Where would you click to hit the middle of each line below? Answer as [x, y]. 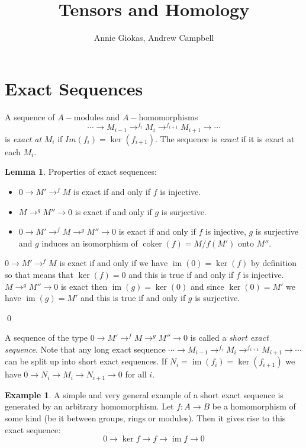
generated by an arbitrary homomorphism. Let [89, 406]
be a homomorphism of [254, 406]
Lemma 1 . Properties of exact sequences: [81, 172]
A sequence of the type [46, 337]
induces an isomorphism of [90, 243]
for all [136, 374]
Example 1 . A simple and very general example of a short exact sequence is [144, 394]
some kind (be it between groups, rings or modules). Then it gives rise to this [145, 418]
